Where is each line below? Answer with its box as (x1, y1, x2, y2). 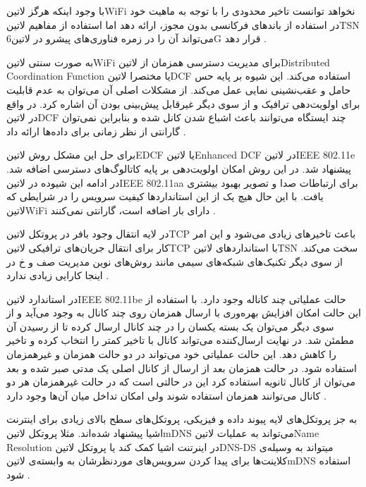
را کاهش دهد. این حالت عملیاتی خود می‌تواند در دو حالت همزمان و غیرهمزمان (6, 347, 336, 362)
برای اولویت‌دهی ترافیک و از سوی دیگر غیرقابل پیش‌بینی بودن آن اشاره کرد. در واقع (6, 96, 360, 111)
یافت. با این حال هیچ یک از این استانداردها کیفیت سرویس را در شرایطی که (6, 189, 324, 204)
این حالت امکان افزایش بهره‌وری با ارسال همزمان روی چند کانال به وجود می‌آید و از (6, 305, 362, 320)
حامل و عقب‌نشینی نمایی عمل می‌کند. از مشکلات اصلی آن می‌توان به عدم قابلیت (6, 82, 351, 97)
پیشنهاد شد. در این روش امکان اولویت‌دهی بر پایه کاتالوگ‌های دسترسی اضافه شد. (6, 161, 351, 175)
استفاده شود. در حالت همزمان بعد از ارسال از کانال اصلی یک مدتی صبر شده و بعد (6, 360, 357, 375)
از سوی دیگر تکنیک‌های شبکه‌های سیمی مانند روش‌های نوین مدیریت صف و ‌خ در (6, 254, 343, 269)
